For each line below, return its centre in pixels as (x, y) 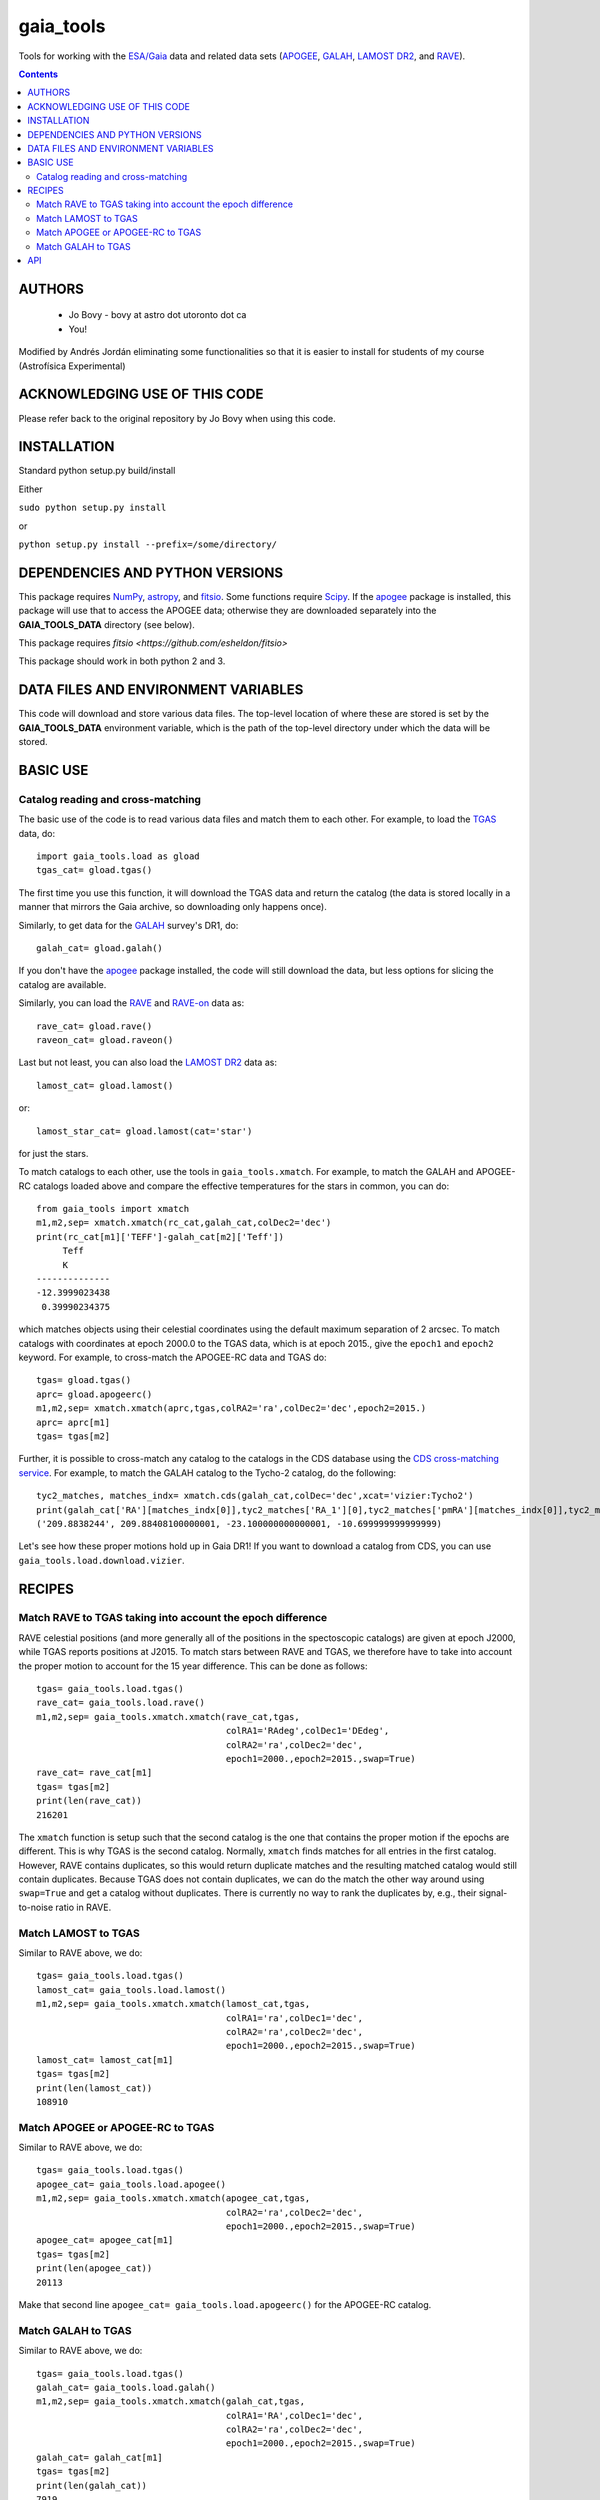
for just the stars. (53, 1153)
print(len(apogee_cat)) (94, 2268)
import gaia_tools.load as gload (118, 856)
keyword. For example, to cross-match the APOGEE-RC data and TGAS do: (172, 1357)
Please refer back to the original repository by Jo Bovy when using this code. (177, 418)
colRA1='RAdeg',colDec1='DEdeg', (307, 1731)
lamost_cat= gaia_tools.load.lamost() (131, 1989)
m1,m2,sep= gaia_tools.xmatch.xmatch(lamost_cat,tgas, (173, 2004)
